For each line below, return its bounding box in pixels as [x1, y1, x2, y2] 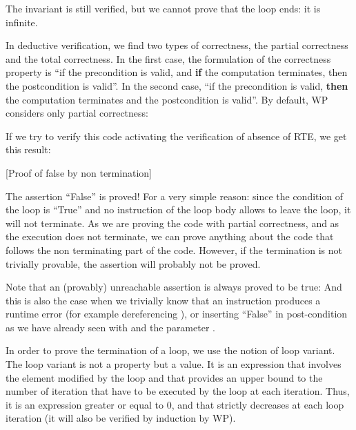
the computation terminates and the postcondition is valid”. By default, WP [6, 92, 328, 106]
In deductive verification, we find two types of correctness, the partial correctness [6, 38, 348, 52]
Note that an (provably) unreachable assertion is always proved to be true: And [6, 280, 342, 294]
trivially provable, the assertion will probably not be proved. [6, 256, 261, 271]
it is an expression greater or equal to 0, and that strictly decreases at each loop [6, 397, 344, 411]
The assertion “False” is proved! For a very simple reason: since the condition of [6, 188, 344, 203]
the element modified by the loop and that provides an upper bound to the [6, 370, 323, 384]
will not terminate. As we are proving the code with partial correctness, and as [6, 215, 339, 230]
